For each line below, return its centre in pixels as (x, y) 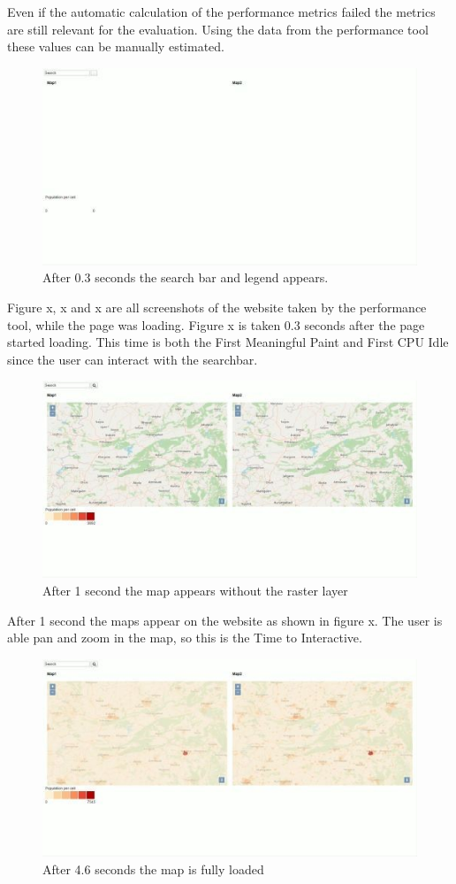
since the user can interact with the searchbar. (133, 359)
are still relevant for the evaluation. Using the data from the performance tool (218, 29)
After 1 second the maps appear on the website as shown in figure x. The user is (225, 620)
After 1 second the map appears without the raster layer (195, 591)
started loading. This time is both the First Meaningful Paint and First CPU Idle (228, 342)
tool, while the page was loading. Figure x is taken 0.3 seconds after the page (216, 324)
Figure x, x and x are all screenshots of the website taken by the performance (217, 307)
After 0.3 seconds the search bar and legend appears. (186, 277)
